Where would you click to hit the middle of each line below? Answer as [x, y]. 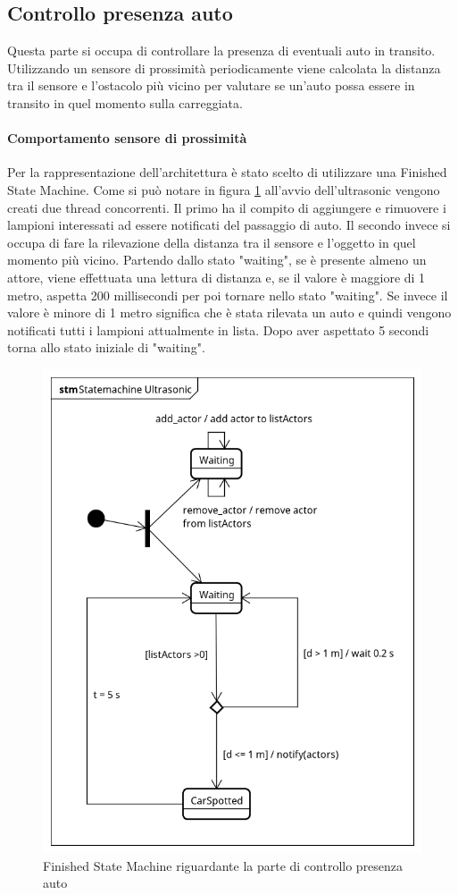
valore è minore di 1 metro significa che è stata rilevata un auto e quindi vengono [229, 312]
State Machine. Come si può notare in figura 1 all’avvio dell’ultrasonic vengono [224, 189]
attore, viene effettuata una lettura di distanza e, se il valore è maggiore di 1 [217, 277]
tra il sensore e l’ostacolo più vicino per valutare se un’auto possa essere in [211, 85]
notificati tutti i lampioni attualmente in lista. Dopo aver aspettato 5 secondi [218, 329]
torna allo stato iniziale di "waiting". [106, 347]
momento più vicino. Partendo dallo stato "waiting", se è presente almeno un [217, 260]
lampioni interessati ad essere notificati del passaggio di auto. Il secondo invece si [229, 225]
